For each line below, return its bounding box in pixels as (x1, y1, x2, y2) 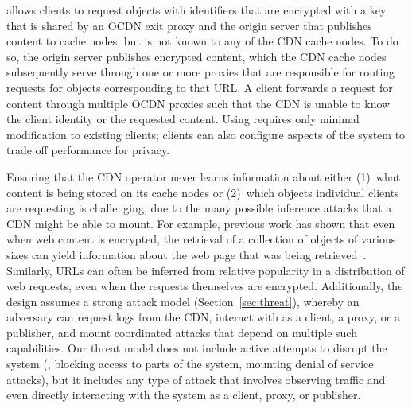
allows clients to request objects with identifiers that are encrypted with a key (6, 2, 387, 17)
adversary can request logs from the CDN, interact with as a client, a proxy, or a (6, 309, 401, 325)
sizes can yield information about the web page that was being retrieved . (6, 246, 367, 262)
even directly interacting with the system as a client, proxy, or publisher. (6, 387, 361, 403)
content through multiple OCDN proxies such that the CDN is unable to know (6, 95, 391, 111)
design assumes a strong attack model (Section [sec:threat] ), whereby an (6, 293, 360, 309)
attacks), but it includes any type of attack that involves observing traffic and (6, 371, 386, 387)
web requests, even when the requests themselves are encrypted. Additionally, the (6, 278, 403, 294)
